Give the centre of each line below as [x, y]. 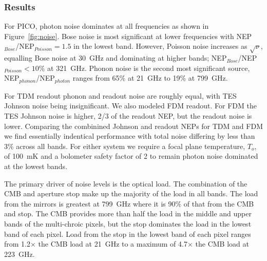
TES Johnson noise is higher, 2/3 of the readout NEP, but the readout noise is [128, 116]
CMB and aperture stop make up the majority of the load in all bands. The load [131, 193]
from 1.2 [17, 244]
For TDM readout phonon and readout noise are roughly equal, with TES [120, 95]
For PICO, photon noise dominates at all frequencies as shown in [107, 26]
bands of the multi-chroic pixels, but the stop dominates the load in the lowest [128, 223]
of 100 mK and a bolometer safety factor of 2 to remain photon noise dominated [131, 156]
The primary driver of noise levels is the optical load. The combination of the [126, 183]
